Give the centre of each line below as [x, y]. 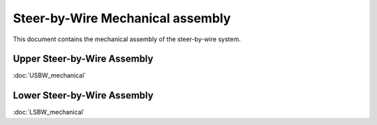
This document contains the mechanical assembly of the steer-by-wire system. [127, 39]
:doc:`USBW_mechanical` [50, 75]
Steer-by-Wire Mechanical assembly [122, 18]
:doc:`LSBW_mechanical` [49, 112]
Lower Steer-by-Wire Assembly [83, 95]
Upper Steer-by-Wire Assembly [83, 59]
